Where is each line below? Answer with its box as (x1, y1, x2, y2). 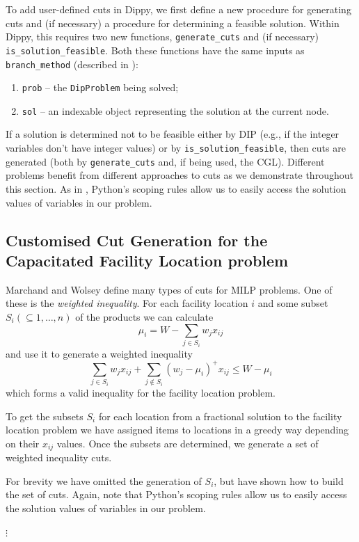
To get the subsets (6, 408, 83, 423)
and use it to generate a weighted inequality (6, 346, 193, 360)
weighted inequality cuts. (6, 450, 112, 465)
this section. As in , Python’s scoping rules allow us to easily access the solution (6, 181, 346, 196)
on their (6, 436, 40, 450)
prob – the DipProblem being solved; (22, 80, 179, 95)
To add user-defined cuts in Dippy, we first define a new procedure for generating (6, 2, 351, 16)
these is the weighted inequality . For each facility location (6, 296, 248, 310)
